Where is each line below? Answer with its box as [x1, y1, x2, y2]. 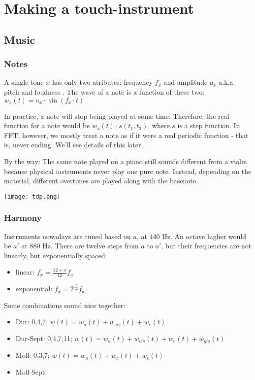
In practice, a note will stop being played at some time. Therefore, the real [4, 110, 229, 121]
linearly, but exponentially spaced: [4, 250, 107, 260]
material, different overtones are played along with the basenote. [4, 175, 198, 186]
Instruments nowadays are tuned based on [4, 231, 131, 241]
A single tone [4, 77, 44, 87]
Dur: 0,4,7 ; [15, 316, 48, 327]
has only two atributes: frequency [52, 77, 153, 87]
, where [148, 120, 170, 131]
